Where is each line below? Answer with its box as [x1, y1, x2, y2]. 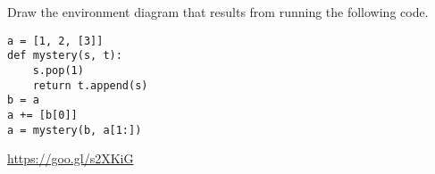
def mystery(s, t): [7, 49, 122, 62]
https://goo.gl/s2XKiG [7, 149, 134, 168]
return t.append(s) [32, 79, 148, 92]
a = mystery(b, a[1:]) [7, 123, 142, 137]
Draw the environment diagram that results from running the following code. [7, 3, 429, 21]
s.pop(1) [32, 63, 84, 77]
